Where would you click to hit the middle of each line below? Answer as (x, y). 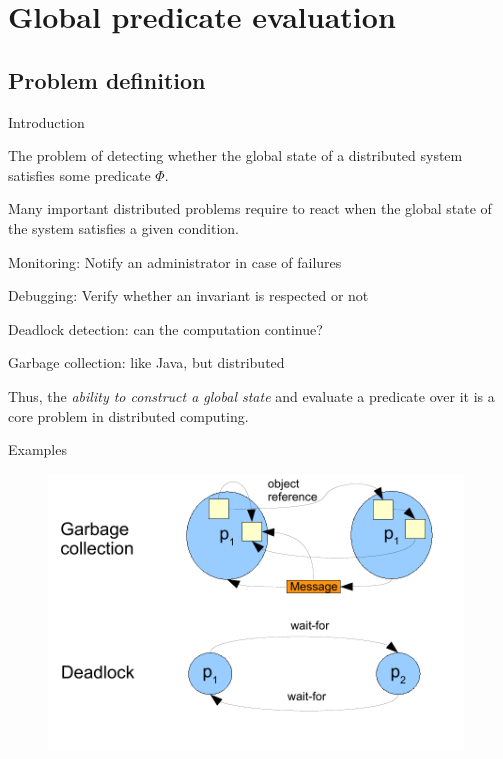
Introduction (46, 121)
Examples (37, 449)
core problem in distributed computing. (128, 415)
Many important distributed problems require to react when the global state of (250, 208)
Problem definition (107, 79)
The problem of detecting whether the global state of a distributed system (235, 155)
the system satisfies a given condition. (123, 227)
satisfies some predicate (79, 174)
